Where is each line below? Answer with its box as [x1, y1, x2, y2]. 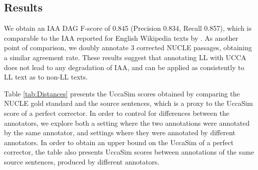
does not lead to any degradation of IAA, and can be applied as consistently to [4, 62, 245, 72]
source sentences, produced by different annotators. [4, 156, 160, 167]
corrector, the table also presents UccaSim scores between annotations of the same [4, 147, 254, 157]
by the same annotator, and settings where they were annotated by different [4, 127, 236, 138]
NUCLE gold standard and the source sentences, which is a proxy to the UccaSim [4, 98, 253, 108]
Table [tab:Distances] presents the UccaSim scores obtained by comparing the [4, 88, 240, 98]
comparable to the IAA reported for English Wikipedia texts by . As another [4, 32, 238, 43]
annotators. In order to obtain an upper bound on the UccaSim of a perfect [4, 137, 234, 147]
